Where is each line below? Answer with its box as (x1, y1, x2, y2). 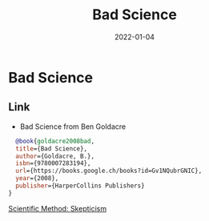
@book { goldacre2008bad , (15, 137, 94, 145)
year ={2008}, (15, 175, 59, 183)
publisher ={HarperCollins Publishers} (15, 182, 146, 190)
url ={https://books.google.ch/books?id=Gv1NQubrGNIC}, (15, 167, 203, 175)
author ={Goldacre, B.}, (15, 152, 94, 160)
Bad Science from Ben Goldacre (19, 122, 127, 131)
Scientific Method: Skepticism (8, 203, 107, 213)
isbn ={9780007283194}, (15, 159, 91, 167)
